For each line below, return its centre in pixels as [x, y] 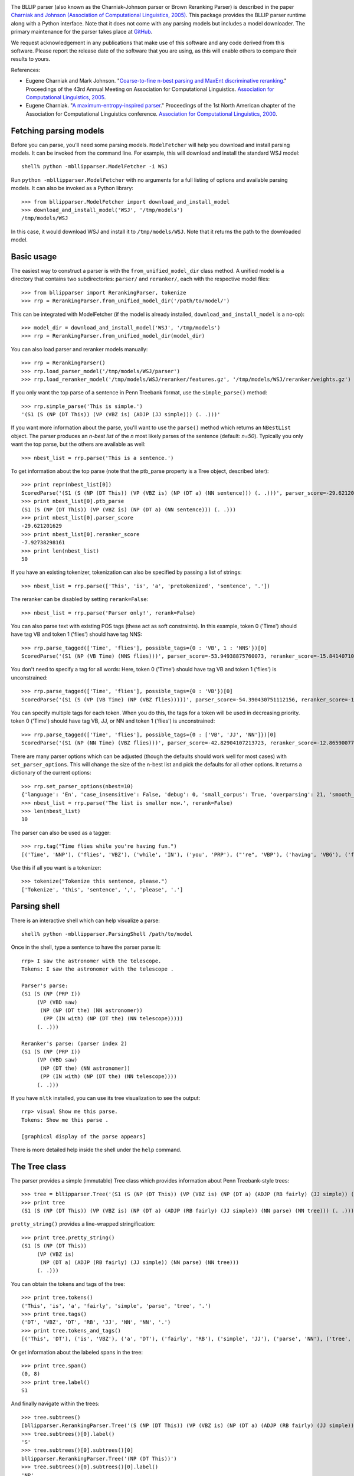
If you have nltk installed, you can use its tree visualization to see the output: [106, 1098]
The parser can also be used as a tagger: [61, 832]
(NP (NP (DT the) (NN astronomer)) [91, 1010]
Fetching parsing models [58, 131]
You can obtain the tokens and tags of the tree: [68, 1284]
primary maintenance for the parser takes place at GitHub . [82, 32]
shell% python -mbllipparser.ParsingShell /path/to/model [107, 934]
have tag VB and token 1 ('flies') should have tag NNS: [77, 634]
